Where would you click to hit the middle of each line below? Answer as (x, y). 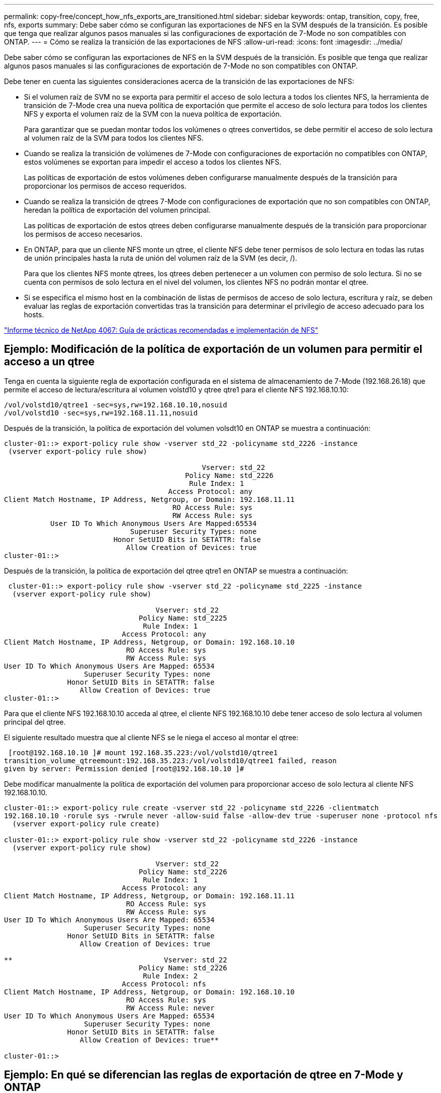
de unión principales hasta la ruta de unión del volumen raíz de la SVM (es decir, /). (161, 258)
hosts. (34, 315)
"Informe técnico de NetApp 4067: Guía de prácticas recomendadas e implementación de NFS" (161, 330)
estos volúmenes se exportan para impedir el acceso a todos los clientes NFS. (153, 162)
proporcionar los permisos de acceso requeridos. (105, 186)
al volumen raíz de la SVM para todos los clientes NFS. (114, 138)
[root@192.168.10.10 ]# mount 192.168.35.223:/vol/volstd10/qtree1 (143, 752)
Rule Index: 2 (170, 976)
